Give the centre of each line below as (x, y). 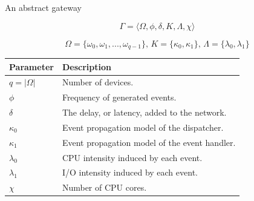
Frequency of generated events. (119, 97)
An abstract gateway (43, 7)
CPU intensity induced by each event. (132, 157)
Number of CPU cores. (104, 187)
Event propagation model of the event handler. (149, 142)
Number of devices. (98, 82)
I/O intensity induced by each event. (130, 172)
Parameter (31, 66)
